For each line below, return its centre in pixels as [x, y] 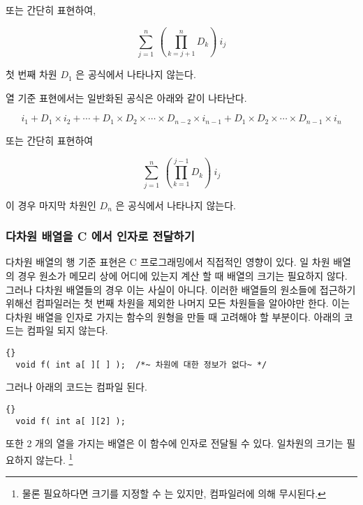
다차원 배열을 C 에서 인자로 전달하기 [100, 236]
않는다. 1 [54, 458]
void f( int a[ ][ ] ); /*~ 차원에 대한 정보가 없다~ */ [141, 364]
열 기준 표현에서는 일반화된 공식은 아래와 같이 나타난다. [126, 97]
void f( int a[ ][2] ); [71, 421]
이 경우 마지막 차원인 [51, 205]
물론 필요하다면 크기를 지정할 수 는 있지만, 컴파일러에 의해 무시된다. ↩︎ [174, 493]
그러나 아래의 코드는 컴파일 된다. [76, 387]
